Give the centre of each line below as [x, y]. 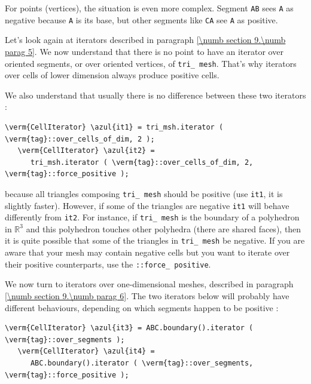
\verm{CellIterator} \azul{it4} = [86, 351]
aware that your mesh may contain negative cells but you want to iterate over [147, 252]
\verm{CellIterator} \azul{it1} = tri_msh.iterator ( [114, 127]
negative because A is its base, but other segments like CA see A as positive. [141, 19]
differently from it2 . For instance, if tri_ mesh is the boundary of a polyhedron [152, 217]
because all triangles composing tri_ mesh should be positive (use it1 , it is [144, 193]
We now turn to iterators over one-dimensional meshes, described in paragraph [149, 284]
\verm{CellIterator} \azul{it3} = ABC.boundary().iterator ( [129, 328]
